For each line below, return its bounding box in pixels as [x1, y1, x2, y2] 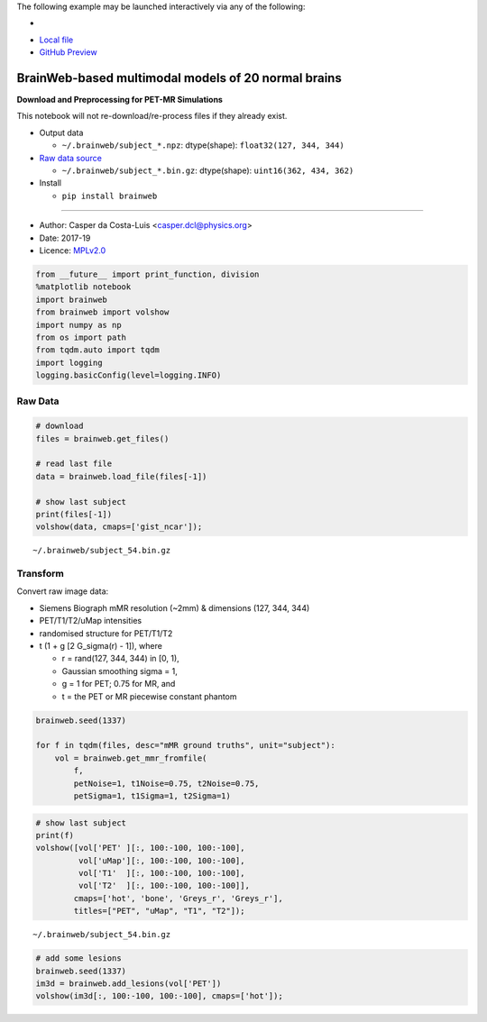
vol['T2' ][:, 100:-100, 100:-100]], [78, 881, 250, 891]
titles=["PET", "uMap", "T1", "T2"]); [73, 906, 245, 917]
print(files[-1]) [35, 509, 113, 519]
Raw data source [39, 152, 103, 163]
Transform [16, 568, 65, 580]
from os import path [35, 332, 126, 342]
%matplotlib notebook [35, 282, 132, 292]
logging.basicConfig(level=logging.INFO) [35, 370, 222, 380]
